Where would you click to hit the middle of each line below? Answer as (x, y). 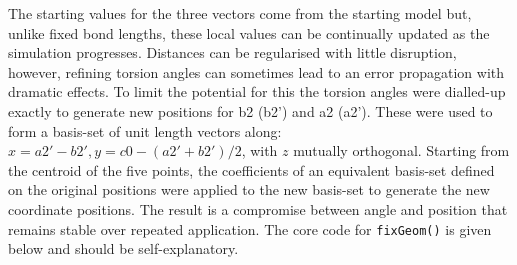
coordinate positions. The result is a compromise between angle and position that (258, 208)
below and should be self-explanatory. (123, 248)
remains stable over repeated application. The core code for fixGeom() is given (250, 228)
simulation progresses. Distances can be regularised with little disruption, (232, 52)
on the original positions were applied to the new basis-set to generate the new (249, 189)
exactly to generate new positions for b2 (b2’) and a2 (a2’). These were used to (250, 110)
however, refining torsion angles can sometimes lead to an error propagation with (256, 71)
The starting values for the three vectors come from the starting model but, (240, 13)
